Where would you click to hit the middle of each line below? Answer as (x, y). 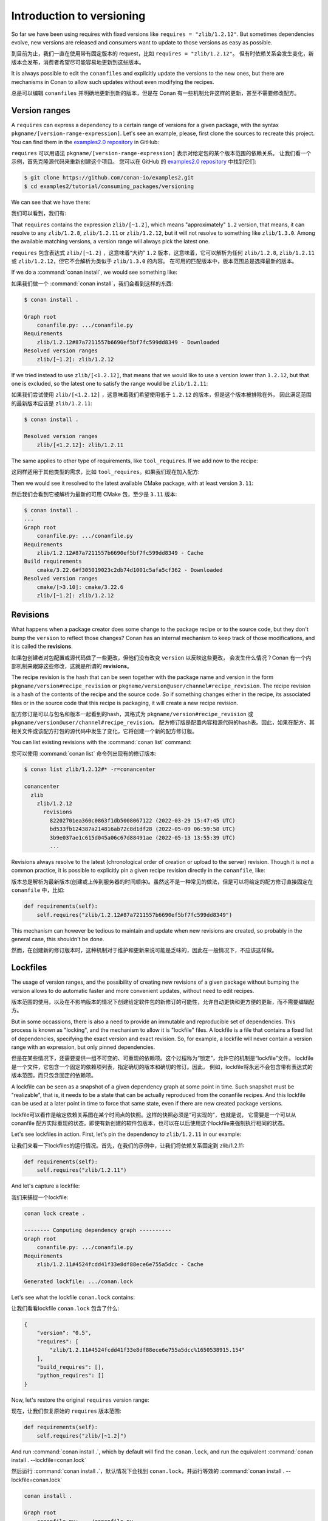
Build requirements (53, 562)
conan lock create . (54, 1213)
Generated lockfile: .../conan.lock (79, 1281)
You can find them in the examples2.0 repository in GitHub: (85, 142)
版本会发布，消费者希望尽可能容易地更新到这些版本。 (78, 62)
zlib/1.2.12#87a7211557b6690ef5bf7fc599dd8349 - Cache (120, 553)
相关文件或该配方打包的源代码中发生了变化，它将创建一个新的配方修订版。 (104, 731)
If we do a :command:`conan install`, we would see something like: (94, 272)
